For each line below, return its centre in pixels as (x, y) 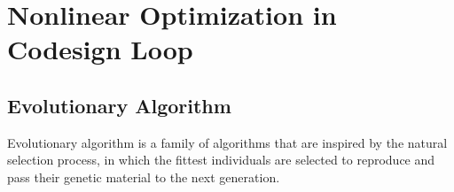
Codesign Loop (100, 49)
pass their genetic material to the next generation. (144, 177)
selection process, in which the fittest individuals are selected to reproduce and (221, 160)
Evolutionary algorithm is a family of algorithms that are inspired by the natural (227, 142)
